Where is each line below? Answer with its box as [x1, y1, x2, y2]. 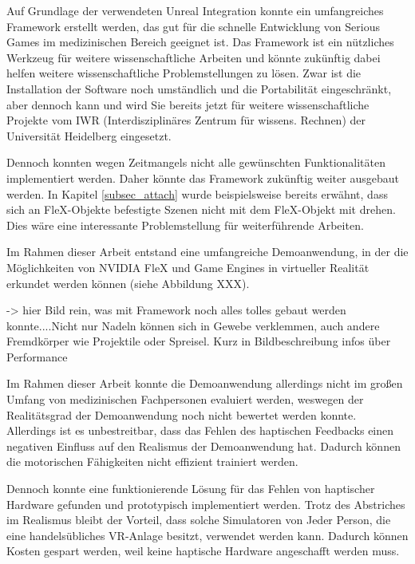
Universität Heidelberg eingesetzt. [6, 127, 172, 144]
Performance [6, 348, 68, 365]
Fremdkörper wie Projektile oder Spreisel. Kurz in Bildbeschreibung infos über [6, 333, 391, 349]
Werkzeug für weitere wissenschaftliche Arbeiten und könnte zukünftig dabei [6, 49, 381, 65]
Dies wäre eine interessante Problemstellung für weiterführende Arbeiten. [6, 216, 364, 233]
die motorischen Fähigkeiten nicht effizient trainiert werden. [6, 453, 298, 470]
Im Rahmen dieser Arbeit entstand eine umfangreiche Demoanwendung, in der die [6, 243, 409, 260]
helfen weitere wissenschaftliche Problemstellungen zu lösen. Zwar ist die [6, 65, 362, 81]
